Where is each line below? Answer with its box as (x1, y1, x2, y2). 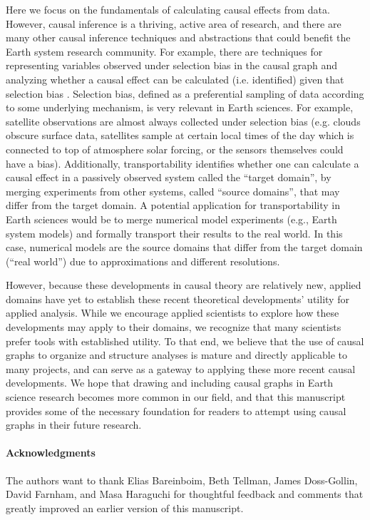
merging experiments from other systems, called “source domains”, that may (6, 183, 340, 198)
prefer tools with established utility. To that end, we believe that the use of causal (6, 333, 364, 348)
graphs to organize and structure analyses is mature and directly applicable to (6, 347, 347, 362)
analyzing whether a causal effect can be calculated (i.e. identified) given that (6, 71, 344, 86)
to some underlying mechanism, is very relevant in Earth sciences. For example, (6, 100, 354, 115)
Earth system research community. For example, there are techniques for (6, 44, 323, 58)
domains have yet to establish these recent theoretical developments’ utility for (6, 291, 349, 306)
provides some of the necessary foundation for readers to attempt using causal (6, 403, 346, 418)
